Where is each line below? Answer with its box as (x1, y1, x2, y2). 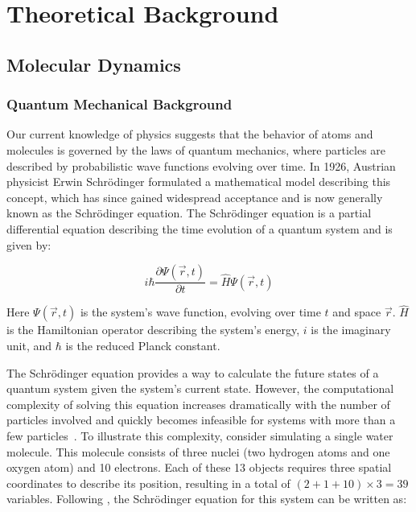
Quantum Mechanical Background (6, 94, 233, 114)
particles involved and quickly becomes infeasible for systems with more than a (6, 411, 396, 428)
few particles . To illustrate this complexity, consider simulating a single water (6, 427, 393, 444)
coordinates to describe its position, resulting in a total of (6, 474, 290, 491)
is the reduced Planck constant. (65, 337, 220, 353)
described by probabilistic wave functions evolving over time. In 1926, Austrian (6, 157, 396, 174)
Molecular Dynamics (6, 52, 181, 76)
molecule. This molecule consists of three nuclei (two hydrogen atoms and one (6, 443, 390, 460)
